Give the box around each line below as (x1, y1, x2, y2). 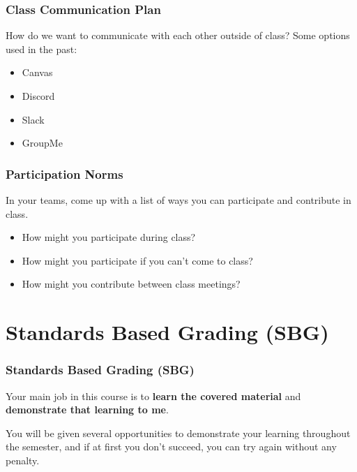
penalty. (6, 452, 40, 467)
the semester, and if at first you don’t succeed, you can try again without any (6, 439, 337, 454)
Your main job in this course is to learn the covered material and (6, 388, 301, 403)
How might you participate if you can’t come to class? (22, 253, 253, 267)
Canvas (22, 65, 53, 80)
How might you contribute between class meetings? (22, 276, 241, 291)
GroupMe (22, 135, 63, 150)
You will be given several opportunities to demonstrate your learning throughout (6, 425, 351, 440)
